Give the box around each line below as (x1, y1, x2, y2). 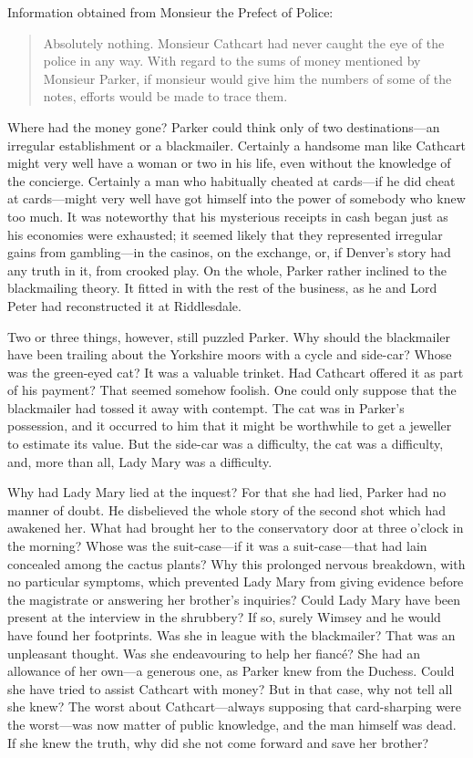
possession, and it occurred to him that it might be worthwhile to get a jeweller (7, 416, 452, 435)
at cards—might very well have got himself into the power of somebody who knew (7, 189, 466, 208)
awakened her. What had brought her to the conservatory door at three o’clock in (7, 518, 464, 537)
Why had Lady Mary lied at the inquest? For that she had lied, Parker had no (7, 483, 447, 502)
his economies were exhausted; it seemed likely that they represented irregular (7, 224, 443, 244)
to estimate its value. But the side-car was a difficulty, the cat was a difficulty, (7, 434, 444, 453)
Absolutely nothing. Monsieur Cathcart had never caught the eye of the (43, 33, 445, 52)
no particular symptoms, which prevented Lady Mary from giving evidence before (7, 572, 464, 591)
